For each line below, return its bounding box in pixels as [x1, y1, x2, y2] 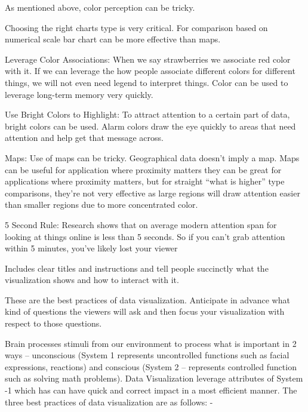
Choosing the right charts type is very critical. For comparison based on [5, 21, 268, 33]
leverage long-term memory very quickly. [5, 88, 153, 100]
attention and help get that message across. [5, 131, 164, 144]
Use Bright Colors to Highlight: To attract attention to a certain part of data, [5, 108, 290, 121]
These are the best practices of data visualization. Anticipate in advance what [5, 293, 290, 306]
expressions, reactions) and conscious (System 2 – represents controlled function [5, 360, 297, 373]
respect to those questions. [5, 317, 102, 330]
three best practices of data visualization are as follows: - [5, 395, 213, 408]
